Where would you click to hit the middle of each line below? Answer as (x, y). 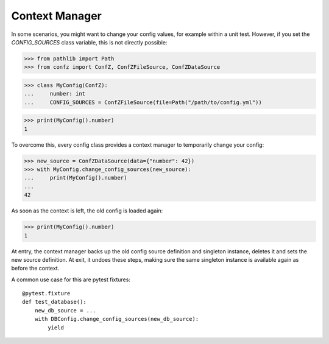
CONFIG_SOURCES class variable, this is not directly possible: (89, 42)
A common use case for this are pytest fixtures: (71, 279)
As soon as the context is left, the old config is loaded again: (87, 211)
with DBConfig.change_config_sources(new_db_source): (117, 319)
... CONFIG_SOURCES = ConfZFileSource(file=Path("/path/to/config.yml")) (143, 102)
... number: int (55, 94)
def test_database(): (54, 302)
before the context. (35, 269)
